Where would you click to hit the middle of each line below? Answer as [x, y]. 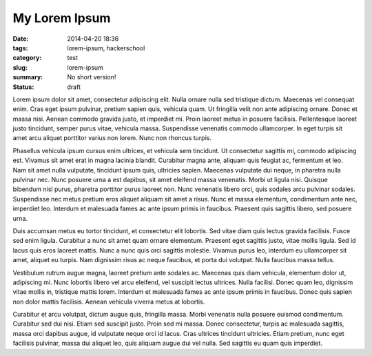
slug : [20, 67]
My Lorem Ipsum [62, 18]
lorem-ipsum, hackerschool [106, 48]
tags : [20, 48]
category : [27, 58]
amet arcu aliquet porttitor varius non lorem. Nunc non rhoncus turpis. [112, 138]
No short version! [92, 77]
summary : [28, 77]
